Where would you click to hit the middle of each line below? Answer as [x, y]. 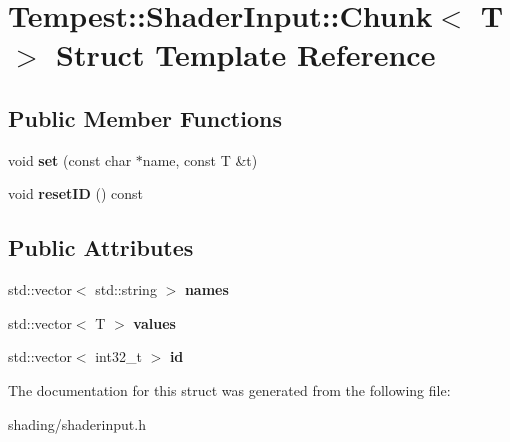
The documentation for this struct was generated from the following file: [229, 389]
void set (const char [70, 159]
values [154, 322]
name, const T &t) [200, 159]
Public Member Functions [145, 117]
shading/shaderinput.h [77, 423]
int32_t [118, 356]
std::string [126, 289]
